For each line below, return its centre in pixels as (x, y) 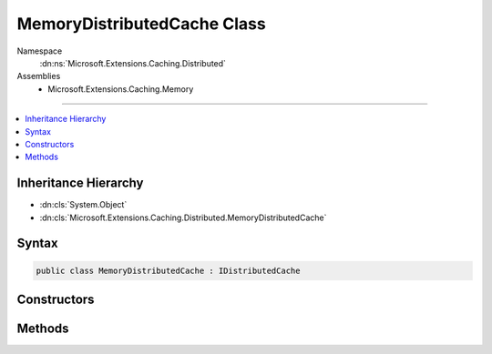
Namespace (40, 51)
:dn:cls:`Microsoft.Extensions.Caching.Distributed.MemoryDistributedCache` (183, 217)
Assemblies (39, 76)
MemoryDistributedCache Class (141, 24)
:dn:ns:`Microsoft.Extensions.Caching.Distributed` (133, 63)
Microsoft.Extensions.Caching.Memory (121, 89)
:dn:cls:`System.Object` (83, 205)
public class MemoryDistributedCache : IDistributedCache (168, 270)
